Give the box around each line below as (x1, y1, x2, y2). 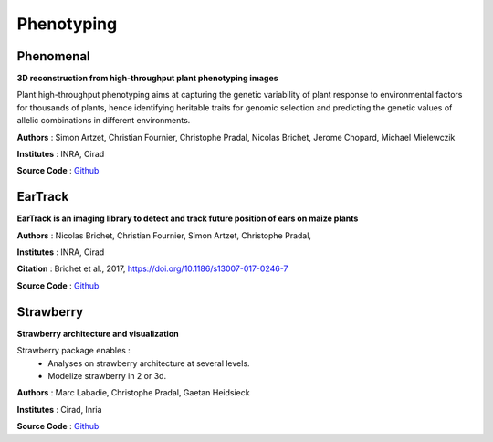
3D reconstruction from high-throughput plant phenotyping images (16, 73, 278, 84)
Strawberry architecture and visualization (16, 328, 179, 339)
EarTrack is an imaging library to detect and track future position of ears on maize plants (16, 213, 359, 224)
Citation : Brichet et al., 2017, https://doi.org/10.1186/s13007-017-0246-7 (16, 263, 288, 274)
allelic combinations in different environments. (16, 115, 191, 126)
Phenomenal (16, 48, 90, 64)
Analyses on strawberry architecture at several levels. (47, 357, 250, 369)
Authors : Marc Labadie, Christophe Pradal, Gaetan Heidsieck (16, 387, 250, 398)
